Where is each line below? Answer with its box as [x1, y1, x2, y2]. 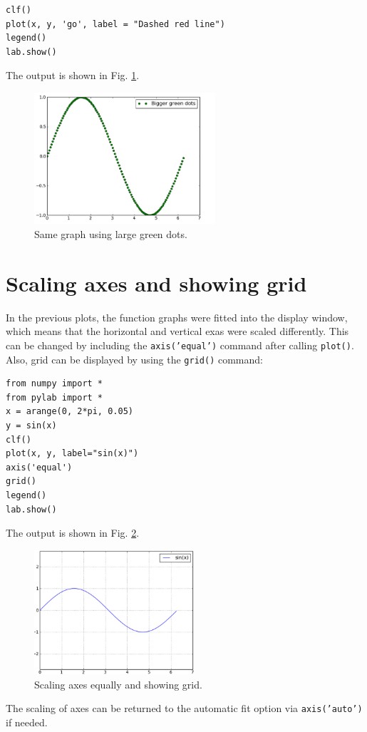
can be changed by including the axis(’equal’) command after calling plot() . [6, 337, 354, 352]
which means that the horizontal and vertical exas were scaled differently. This [6, 324, 349, 339]
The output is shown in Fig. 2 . [6, 525, 140, 540]
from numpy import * [6, 378, 103, 389]
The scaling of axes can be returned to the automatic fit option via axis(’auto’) [6, 701, 363, 716]
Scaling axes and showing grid [6, 268, 307, 297]
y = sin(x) [6, 420, 57, 431]
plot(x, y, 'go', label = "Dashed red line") [6, 19, 225, 29]
